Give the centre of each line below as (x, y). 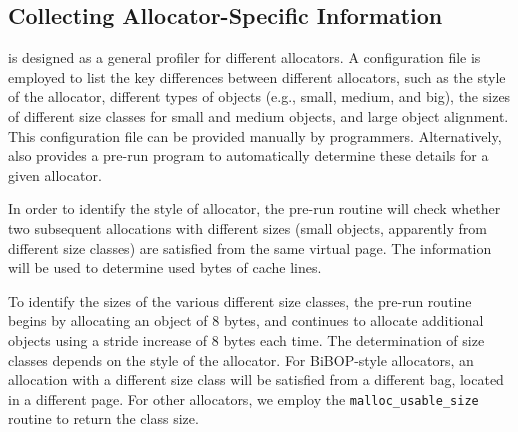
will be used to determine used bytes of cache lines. (165, 267)
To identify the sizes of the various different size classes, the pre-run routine (240, 300)
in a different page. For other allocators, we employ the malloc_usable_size (243, 398)
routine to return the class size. (103, 418)
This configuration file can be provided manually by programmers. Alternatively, (255, 135)
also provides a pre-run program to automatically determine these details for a (248, 155)
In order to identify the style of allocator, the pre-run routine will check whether (254, 208)
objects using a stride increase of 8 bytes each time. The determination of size (246, 339)
